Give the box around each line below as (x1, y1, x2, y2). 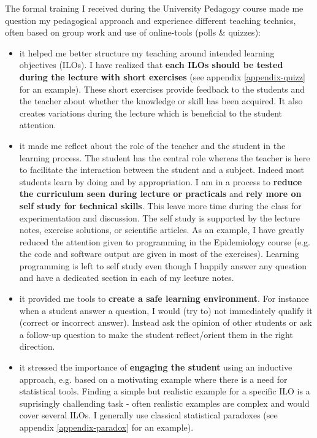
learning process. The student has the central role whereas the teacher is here (19, 151, 310, 164)
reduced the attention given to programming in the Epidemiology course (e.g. (19, 235, 310, 248)
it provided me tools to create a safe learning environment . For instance (19, 292, 309, 305)
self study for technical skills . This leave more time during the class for (19, 199, 302, 212)
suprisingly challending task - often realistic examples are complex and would (19, 396, 310, 409)
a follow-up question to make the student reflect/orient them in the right (19, 328, 293, 340)
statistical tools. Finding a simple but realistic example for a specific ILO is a (19, 385, 310, 398)
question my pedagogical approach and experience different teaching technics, (5, 13, 296, 26)
